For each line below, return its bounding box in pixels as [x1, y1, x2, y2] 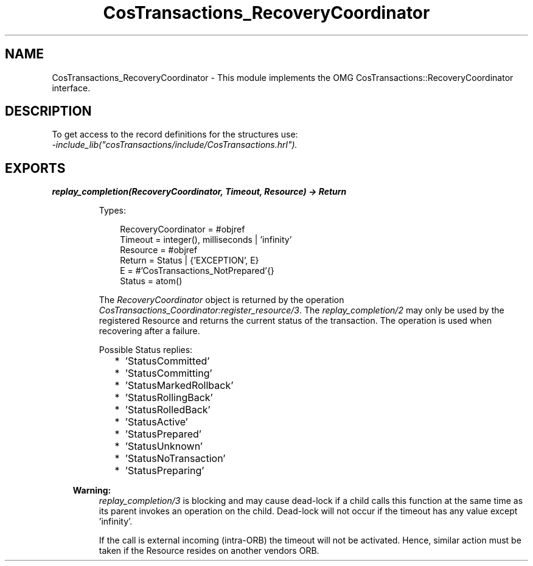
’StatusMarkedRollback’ [125, 379, 234, 392]
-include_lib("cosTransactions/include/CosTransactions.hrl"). [52, 139, 298, 150]
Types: [99, 205, 126, 216]
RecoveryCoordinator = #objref [120, 224, 245, 235]
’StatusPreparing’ [125, 464, 204, 477]
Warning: [72, 485, 111, 496]
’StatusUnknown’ [125, 440, 203, 453]
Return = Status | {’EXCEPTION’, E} [120, 255, 259, 266]
